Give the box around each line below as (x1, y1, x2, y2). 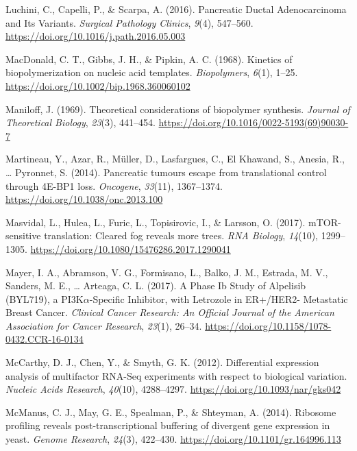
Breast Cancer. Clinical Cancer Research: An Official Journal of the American (5, 305, 334, 319)
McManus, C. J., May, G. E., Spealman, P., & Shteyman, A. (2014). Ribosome (5, 404, 336, 419)
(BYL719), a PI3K (5, 291, 84, 306)
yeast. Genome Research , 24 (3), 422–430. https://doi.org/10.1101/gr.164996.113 (5, 432, 341, 446)
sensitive (5, 228, 41, 243)
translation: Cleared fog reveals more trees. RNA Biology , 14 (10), (44, 228, 318, 243)
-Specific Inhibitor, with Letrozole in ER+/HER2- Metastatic (89, 291, 348, 306)
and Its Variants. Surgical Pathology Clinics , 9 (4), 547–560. (5, 15, 254, 29)
